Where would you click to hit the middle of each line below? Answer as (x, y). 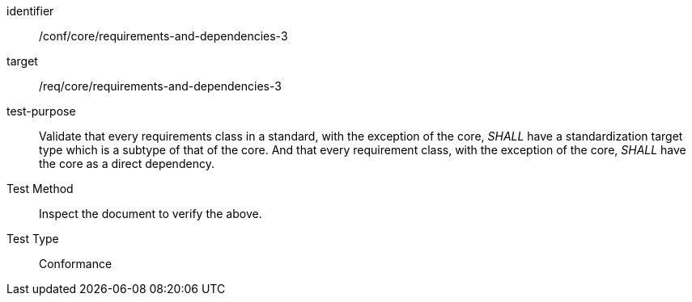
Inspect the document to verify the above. (151, 214)
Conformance (76, 264)
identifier (30, 11)
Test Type (33, 239)
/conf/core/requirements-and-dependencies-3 (163, 36)
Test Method (40, 189)
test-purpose (41, 111)
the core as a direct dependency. (127, 164)
